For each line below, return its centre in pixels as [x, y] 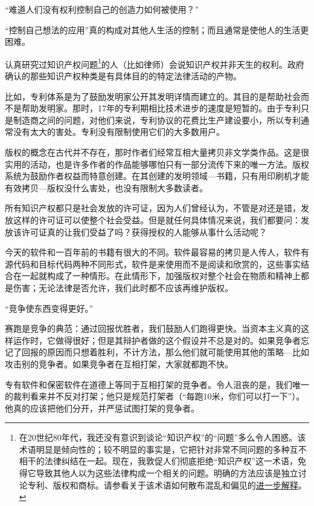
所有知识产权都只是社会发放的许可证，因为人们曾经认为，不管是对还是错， [153, 208]
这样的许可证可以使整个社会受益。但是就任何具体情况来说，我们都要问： [157, 219]
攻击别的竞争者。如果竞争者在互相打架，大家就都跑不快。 [119, 363]
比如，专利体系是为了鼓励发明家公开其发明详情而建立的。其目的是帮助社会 [153, 96]
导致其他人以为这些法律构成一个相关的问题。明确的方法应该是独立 [167, 473]
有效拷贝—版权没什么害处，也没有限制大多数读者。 [106, 187]
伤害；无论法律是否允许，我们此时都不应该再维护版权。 [123, 287]
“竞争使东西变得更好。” [49, 308]
